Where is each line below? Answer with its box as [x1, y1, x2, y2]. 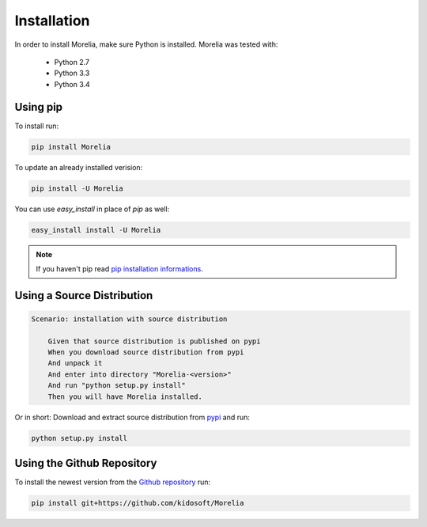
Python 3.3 [54, 68, 90, 78]
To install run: [14, 121, 59, 131]
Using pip [14, 100, 63, 114]
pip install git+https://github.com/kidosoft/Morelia [31, 499, 244, 508]
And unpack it [47, 358, 103, 368]
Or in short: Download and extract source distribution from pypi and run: [14, 412, 251, 422]
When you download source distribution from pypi [47, 348, 244, 357]
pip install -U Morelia [31, 184, 124, 193]
